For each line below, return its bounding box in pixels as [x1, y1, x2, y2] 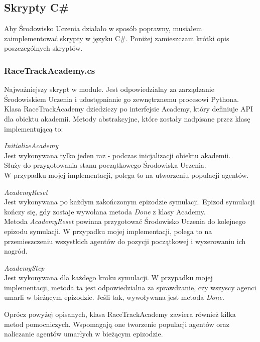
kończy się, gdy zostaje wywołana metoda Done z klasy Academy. [4, 206, 206, 216]
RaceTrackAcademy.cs [4, 64, 95, 76]
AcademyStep [4, 262, 45, 273]
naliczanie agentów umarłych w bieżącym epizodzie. [4, 328, 163, 339]
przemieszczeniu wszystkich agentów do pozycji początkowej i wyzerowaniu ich [4, 236, 246, 246]
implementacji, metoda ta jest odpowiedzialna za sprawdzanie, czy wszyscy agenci [4, 282, 256, 292]
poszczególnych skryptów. [4, 43, 83, 53]
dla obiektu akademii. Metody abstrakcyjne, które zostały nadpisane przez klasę [4, 113, 250, 124]
